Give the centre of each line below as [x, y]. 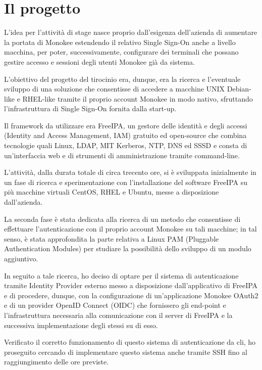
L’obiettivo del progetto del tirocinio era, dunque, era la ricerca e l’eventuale [122, 79]
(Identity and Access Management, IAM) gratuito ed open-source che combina [125, 135]
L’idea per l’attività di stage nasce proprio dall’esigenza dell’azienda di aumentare [131, 32]
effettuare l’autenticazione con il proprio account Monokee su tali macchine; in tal [130, 229]
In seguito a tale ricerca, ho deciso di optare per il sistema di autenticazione [121, 275]
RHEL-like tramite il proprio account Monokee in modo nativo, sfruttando [138, 98]
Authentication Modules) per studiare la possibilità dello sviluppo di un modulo [128, 248]
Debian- [239, 89]
